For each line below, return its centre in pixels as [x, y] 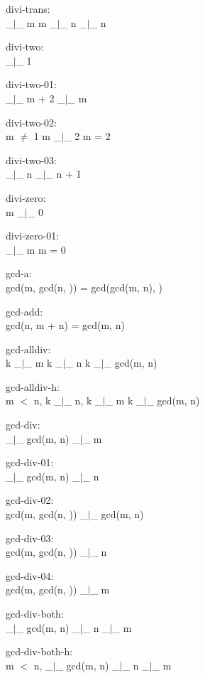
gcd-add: [24, 311]
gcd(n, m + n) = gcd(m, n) [65, 325]
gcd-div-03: [30, 538]
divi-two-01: [31, 84]
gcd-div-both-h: [39, 651]
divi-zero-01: [33, 236]
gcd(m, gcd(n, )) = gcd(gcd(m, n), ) [84, 287]
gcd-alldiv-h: [33, 386]
